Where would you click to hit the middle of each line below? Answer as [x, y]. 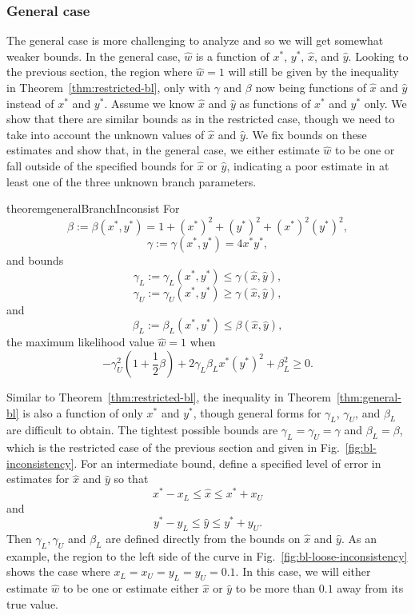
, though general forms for [257, 412]
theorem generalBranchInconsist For [93, 208]
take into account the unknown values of [106, 134]
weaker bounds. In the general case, [94, 56]
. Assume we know [150, 103]
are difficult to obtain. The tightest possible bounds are [142, 430]
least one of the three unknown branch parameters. [132, 181]
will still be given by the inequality [313, 72]
